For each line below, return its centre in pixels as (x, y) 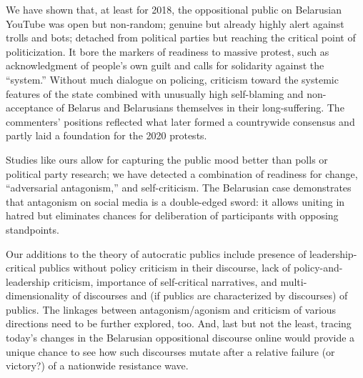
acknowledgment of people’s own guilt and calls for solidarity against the (165, 65)
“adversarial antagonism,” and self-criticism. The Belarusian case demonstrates (179, 188)
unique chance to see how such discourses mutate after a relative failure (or (170, 351)
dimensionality (38, 295)
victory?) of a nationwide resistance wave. (97, 365)
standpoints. (33, 229)
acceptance (30, 108)
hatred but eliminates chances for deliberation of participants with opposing (172, 215)
